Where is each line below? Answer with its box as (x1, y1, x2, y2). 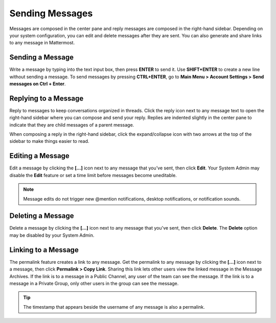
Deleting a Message (9, 212, 74, 220)
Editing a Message (9, 152, 70, 160)
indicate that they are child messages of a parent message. (9, 121, 134, 128)
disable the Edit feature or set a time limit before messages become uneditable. (9, 172, 177, 178)
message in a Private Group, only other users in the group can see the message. (9, 280, 179, 286)
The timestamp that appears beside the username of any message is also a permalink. (23, 304, 205, 310)
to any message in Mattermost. (9, 40, 75, 46)
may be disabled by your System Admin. (9, 232, 95, 238)
